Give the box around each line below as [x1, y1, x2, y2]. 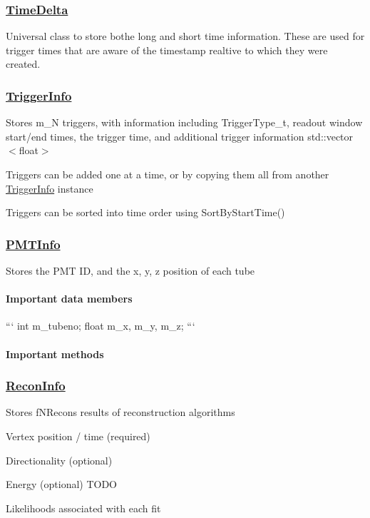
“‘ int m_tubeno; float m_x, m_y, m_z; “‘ [6, 318, 195, 333]
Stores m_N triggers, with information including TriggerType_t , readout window [6, 115, 363, 130]
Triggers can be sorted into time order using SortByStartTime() [6, 205, 285, 220]
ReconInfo [6, 377, 66, 395]
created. [6, 56, 41, 71]
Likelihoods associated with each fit [6, 500, 161, 515]
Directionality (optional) [6, 452, 113, 467]
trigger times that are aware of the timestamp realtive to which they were [6, 42, 328, 57]
